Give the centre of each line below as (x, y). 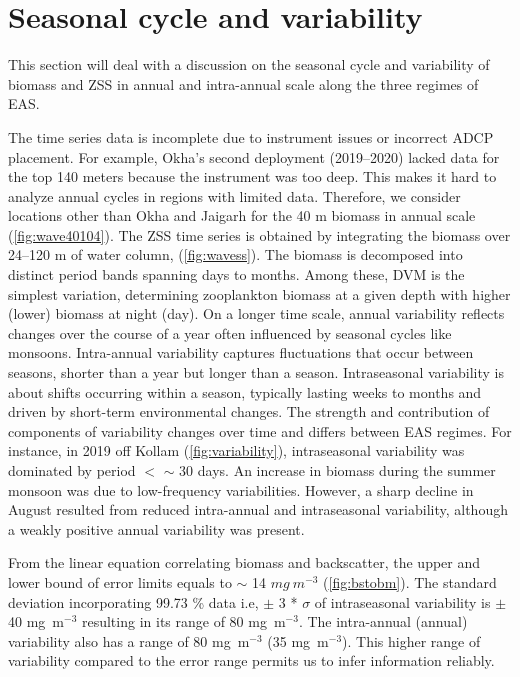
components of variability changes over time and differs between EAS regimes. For (260, 430)
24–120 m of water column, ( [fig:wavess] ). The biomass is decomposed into (235, 254)
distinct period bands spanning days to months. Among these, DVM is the (236, 274)
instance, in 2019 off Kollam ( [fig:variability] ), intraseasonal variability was (236, 450)
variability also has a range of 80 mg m (129, 640)
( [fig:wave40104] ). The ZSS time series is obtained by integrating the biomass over (259, 234)
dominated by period (72, 470)
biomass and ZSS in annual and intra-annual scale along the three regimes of (243, 83)
